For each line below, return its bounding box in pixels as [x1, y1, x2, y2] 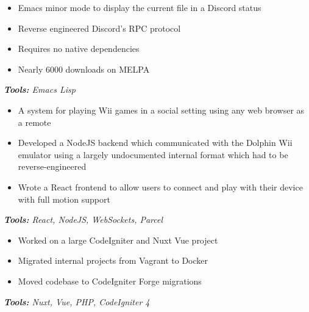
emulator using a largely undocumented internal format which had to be [18, 148, 288, 161]
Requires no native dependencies [18, 42, 140, 55]
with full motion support [18, 192, 110, 205]
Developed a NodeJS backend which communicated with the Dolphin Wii [18, 136, 293, 149]
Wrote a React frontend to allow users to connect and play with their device [18, 180, 303, 193]
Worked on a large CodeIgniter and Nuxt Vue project [18, 233, 218, 246]
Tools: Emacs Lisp [4, 83, 76, 96]
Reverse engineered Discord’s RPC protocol [18, 21, 181, 34]
